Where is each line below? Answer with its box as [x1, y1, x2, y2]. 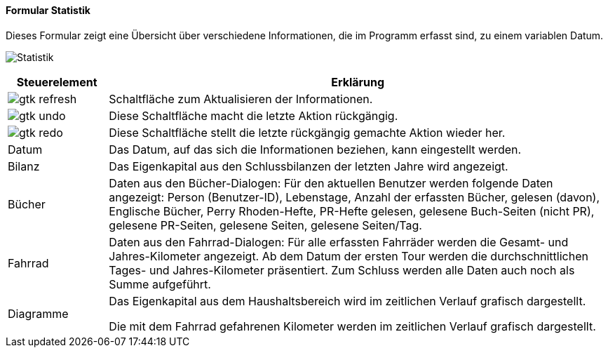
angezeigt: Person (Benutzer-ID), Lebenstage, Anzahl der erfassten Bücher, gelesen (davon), [109, 189, 600, 204]
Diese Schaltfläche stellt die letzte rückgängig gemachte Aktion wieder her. [109, 125, 506, 140]
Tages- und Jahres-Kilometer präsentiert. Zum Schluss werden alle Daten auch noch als [109, 262, 575, 277]
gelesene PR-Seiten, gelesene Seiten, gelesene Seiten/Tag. [109, 218, 422, 232]
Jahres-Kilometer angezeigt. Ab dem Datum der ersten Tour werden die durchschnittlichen [109, 248, 588, 263]
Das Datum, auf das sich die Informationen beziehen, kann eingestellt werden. [109, 142, 522, 156]
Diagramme [8, 306, 69, 321]
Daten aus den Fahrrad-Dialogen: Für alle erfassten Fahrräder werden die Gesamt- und [109, 234, 569, 249]
